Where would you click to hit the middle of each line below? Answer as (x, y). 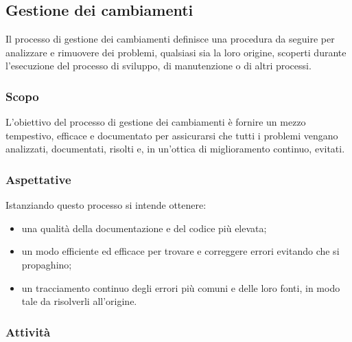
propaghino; (47, 264)
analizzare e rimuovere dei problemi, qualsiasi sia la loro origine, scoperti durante (176, 52)
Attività (28, 331)
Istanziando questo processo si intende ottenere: (106, 205)
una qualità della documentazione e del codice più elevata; (144, 228)
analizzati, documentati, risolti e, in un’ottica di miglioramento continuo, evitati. (175, 149)
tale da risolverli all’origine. (79, 301)
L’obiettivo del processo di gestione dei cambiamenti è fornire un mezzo (156, 122)
